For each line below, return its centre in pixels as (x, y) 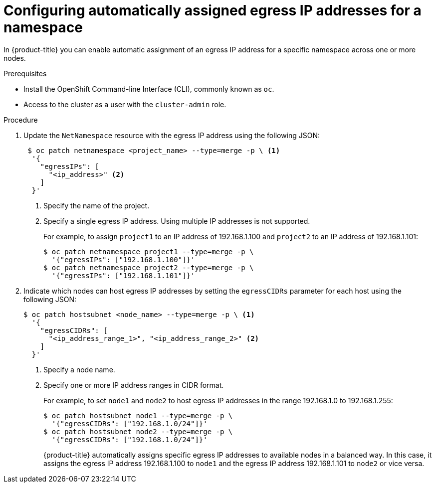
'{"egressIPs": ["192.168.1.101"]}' (123, 275)
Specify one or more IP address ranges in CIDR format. (134, 385)
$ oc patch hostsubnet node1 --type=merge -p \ (138, 415)
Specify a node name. (79, 369)
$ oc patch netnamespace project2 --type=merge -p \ (149, 267)
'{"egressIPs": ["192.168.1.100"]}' (123, 259)
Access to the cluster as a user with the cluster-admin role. (125, 104)
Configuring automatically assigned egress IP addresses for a (213, 10)
